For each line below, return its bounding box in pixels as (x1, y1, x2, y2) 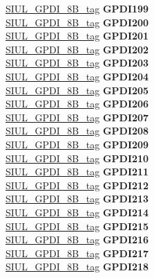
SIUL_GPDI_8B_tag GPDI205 (6, 82, 149, 97)
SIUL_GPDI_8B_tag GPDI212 (6, 177, 149, 192)
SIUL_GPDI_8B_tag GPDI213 (6, 191, 149, 206)
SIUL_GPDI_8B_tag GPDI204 (6, 69, 149, 83)
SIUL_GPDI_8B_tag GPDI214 (6, 205, 149, 219)
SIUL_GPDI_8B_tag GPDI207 (6, 110, 149, 124)
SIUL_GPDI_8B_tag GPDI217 (6, 245, 149, 260)
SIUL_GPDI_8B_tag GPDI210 (6, 150, 149, 165)
